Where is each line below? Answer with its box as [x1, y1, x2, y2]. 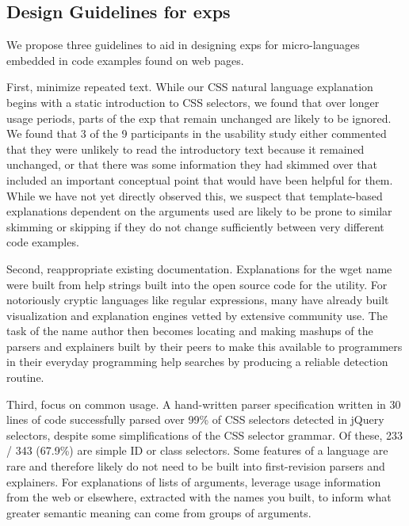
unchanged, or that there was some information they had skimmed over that [6, 156, 377, 173]
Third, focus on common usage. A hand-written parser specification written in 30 [6, 395, 401, 412]
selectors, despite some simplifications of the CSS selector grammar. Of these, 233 [6, 426, 403, 443]
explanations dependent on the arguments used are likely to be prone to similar [6, 203, 392, 219]
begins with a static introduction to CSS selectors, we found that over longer [6, 93, 380, 110]
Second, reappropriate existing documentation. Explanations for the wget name [6, 260, 392, 276]
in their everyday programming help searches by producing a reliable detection [6, 353, 388, 370]
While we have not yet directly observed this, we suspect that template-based [6, 187, 383, 204]
